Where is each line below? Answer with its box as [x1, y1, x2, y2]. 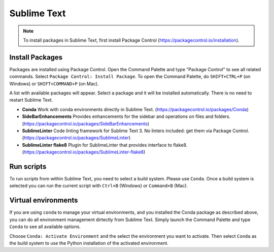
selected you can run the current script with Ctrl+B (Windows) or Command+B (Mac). [9, 183, 188, 189]
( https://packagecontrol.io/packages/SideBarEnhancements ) [22, 120, 150, 127]
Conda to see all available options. [9, 224, 81, 230]
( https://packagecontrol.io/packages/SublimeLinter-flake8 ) [22, 149, 146, 155]
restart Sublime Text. [9, 97, 53, 103]
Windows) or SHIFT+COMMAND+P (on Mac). [9, 80, 99, 86]
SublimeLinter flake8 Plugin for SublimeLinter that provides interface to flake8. [22, 142, 188, 148]
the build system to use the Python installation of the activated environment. [9, 240, 168, 246]
